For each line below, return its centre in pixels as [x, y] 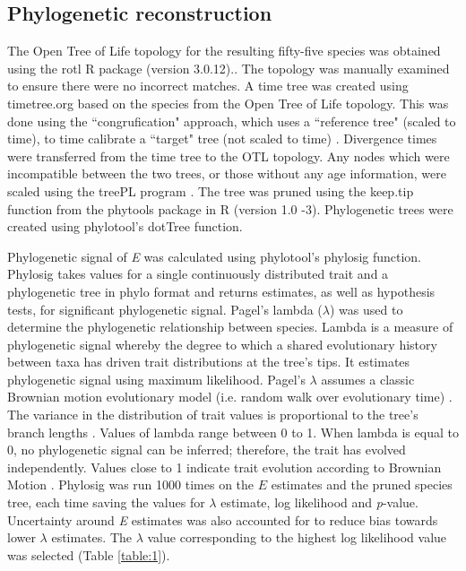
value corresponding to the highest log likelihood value [297, 537]
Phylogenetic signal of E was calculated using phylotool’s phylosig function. [215, 256]
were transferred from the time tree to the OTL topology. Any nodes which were [229, 156]
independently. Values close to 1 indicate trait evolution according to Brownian [224, 467]
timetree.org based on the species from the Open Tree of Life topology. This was [228, 103]
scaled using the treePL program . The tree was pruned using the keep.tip [211, 190]
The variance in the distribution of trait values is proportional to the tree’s [213, 415]
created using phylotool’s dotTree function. [125, 226]
